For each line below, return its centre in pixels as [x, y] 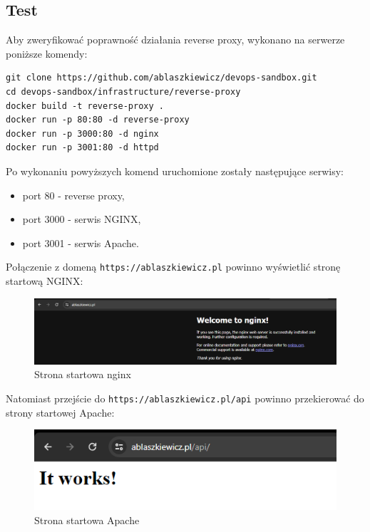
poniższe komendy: [47, 53]
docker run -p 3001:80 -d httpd [82, 148]
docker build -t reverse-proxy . [85, 106]
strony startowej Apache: [60, 412]
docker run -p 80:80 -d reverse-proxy [98, 120]
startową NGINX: [45, 280]
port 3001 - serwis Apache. [81, 242]
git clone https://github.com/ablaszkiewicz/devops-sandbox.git [161, 78]
